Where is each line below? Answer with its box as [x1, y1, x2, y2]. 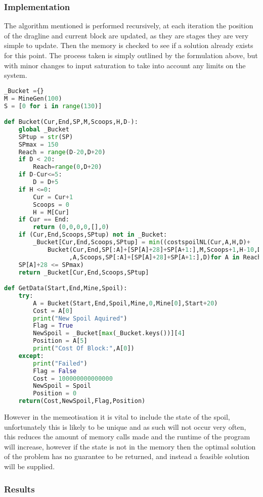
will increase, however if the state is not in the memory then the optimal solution [4, 441, 256, 451]
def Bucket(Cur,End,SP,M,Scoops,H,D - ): [4, 118, 138, 126]
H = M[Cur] [33, 208, 69, 216]
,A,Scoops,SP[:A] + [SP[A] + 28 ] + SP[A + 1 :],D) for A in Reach [69, 253, 261, 261]
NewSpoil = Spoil [33, 382, 91, 390]
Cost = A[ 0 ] [33, 307, 73, 314]
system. [4, 70, 27, 80]
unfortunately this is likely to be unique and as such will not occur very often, [4, 421, 246, 432]
